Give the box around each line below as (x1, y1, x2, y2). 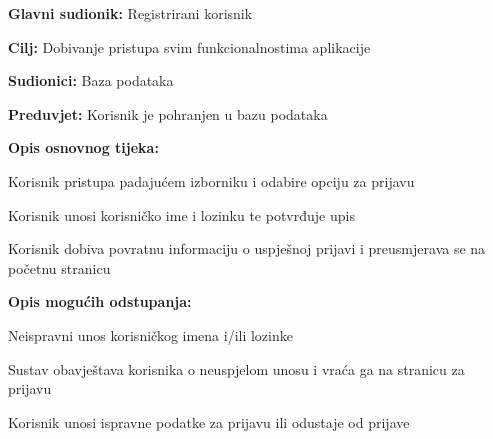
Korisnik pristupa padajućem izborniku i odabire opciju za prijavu (8, 170, 415, 191)
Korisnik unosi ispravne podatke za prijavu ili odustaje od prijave (8, 411, 410, 432)
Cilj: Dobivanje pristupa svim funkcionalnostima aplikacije (8, 36, 371, 57)
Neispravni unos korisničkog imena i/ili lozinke (8, 324, 293, 345)
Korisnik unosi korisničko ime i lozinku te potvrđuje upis (8, 204, 355, 225)
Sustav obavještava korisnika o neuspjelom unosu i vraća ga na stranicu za (8, 358, 465, 379)
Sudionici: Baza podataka (8, 70, 174, 91)
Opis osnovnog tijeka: (8, 137, 159, 158)
